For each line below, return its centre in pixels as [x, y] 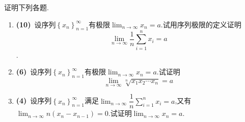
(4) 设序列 [34, 100]
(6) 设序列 [34, 72]
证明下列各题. [26, 7]
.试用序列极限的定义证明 [201, 24]
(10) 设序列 [36, 24]
